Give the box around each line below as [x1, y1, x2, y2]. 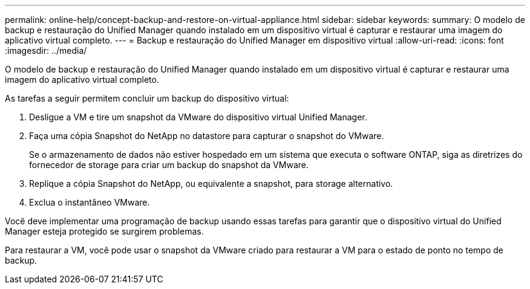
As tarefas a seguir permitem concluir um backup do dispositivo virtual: [5, 93, 289, 103]
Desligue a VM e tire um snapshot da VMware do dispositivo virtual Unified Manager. [29, 112, 367, 122]
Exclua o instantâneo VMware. [29, 197, 150, 207]
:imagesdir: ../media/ [5, 45, 87, 56]
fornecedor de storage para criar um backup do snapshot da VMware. [29, 160, 309, 170]
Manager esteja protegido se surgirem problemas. [5, 226, 204, 236]
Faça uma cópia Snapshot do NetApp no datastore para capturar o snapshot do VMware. [29, 131, 384, 141]
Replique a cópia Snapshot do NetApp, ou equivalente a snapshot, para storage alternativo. [29, 178, 393, 189]
